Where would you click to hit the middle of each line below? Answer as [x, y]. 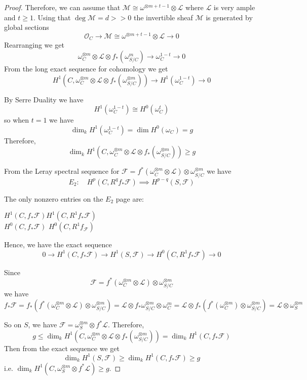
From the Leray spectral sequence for [62, 171]
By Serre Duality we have [44, 99]
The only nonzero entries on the [54, 198]
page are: [130, 198]
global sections [27, 27]
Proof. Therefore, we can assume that [62, 7]
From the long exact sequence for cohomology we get [86, 68]
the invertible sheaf [163, 17]
